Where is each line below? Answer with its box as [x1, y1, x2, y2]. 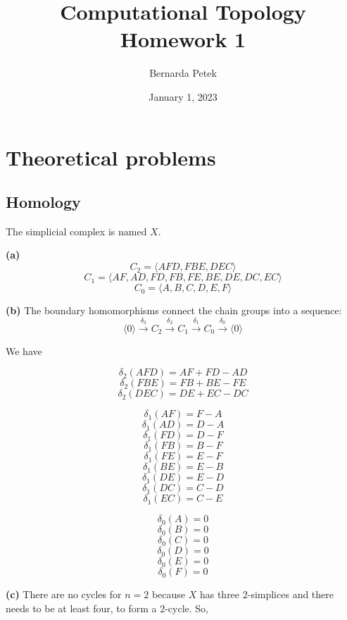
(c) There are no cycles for [6, 587, 122, 602]
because [151, 587, 186, 602]
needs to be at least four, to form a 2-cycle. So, [6, 601, 208, 616]
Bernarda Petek [149, 66, 217, 80]
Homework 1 [120, 25, 246, 54]
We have [6, 343, 42, 358]
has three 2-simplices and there [199, 587, 334, 602]
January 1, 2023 [149, 89, 217, 104]
